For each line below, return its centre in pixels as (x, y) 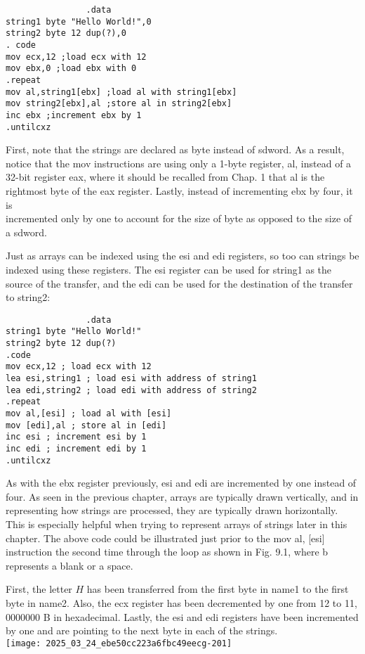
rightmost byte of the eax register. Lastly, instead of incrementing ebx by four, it (179, 191)
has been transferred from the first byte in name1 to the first (218, 589)
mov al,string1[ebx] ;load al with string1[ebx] (121, 92)
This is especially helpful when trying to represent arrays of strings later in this (177, 524)
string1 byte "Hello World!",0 (79, 21)
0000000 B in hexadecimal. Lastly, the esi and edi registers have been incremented (182, 616)
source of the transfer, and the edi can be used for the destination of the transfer (179, 283)
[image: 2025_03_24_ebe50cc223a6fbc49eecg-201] (119, 643)
